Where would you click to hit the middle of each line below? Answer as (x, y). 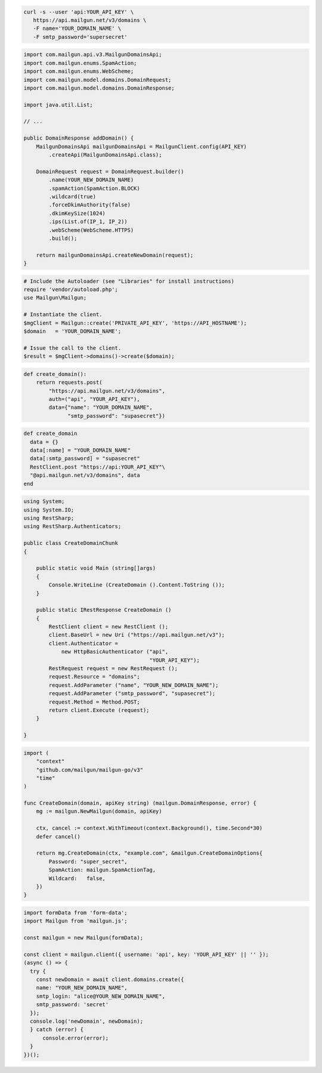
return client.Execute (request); (99, 710)
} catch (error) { (57, 1030)
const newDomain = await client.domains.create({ (110, 980)
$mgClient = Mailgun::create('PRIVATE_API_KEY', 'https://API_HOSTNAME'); (135, 323)
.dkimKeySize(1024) (77, 213)
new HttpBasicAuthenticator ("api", (115, 652)
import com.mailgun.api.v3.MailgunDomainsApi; (93, 55)
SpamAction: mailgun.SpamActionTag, (102, 870)
